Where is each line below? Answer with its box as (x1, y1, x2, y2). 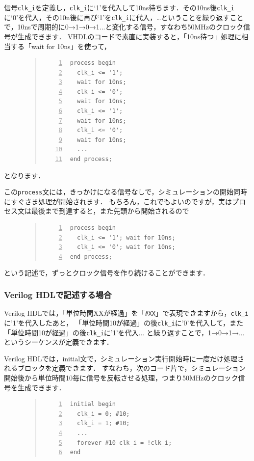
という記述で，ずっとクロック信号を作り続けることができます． (4, 268, 209, 278)
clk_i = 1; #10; (77, 420, 130, 427)
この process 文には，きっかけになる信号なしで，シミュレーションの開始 (4, 187, 234, 197)
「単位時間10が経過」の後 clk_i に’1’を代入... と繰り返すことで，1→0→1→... (4, 327, 245, 337)
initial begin (70, 401, 116, 408)
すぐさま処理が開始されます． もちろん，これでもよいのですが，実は (11, 196, 232, 206)
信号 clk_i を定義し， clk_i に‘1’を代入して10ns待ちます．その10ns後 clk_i (4, 2, 234, 12)
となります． (4, 170, 45, 180)
